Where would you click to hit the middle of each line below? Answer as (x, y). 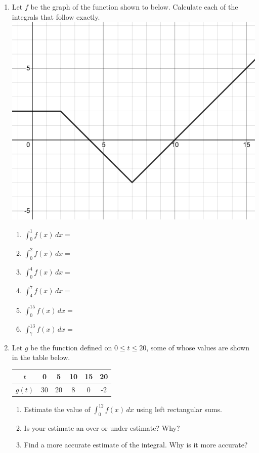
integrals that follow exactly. (56, 16)
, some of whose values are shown (198, 347)
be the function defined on (71, 347)
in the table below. (41, 357)
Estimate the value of (57, 409)
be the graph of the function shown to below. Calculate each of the (134, 7)
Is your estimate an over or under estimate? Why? (102, 427)
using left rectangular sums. (179, 409)
